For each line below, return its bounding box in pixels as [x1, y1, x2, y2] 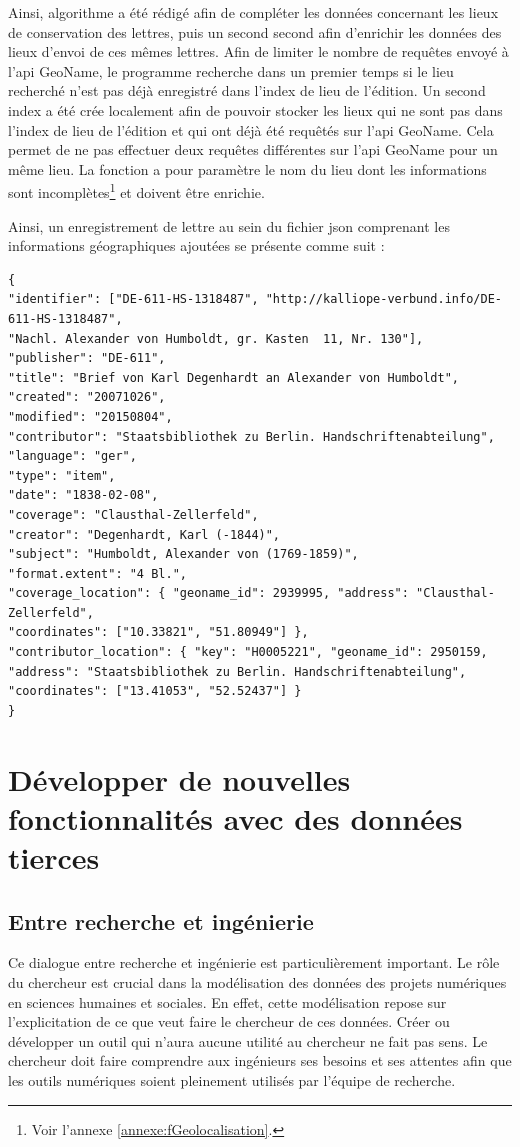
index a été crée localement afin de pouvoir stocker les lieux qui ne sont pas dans [8, 99, 503, 120]
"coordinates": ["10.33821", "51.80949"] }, [8, 625, 309, 640]
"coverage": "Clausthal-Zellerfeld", [8, 507, 259, 522]
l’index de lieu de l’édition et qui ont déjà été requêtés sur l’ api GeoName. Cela [8, 119, 494, 140]
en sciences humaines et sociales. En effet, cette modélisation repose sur [8, 991, 447, 1012]
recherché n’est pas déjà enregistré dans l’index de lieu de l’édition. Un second [8, 80, 486, 101]
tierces [8, 837, 100, 877]
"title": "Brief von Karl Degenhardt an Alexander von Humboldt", [8, 370, 460, 385]
